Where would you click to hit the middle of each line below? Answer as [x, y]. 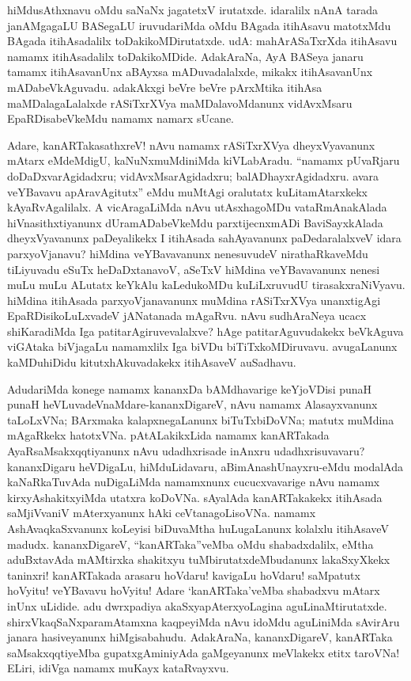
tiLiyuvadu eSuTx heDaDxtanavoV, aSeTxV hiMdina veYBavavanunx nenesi [194, 269]
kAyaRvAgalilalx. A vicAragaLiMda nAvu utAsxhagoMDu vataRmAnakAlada [197, 207]
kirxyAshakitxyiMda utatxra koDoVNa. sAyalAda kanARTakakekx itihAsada [195, 497]
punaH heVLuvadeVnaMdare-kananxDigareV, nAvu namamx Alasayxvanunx [192, 404]
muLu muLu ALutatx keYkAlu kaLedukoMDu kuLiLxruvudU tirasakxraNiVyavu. [206, 285]
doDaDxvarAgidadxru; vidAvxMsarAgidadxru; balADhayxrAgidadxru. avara [193, 175]
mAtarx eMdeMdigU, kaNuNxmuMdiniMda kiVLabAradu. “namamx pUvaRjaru [204, 160]
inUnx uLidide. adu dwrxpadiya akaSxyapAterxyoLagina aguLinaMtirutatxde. [197, 605]
